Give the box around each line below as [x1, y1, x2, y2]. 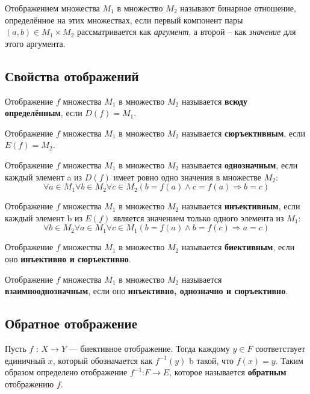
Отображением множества [5, 2, 100, 14]
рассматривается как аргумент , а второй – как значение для [77, 25, 296, 38]
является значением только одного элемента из [113, 211, 284, 224]
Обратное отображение [5, 314, 137, 333]
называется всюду [181, 94, 247, 107]
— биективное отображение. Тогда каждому [69, 342, 230, 354]
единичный [5, 354, 46, 366]
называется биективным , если [181, 241, 295, 253]
